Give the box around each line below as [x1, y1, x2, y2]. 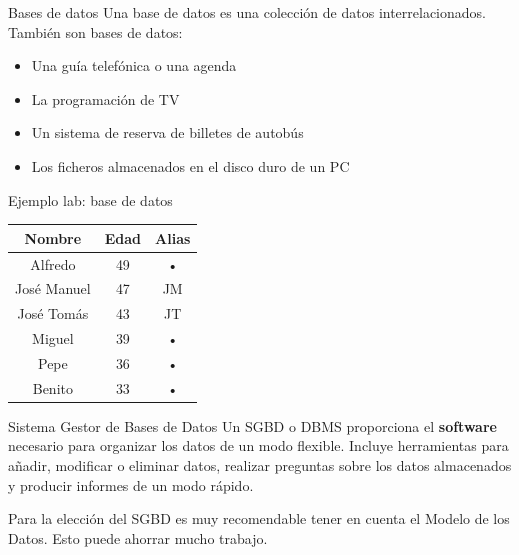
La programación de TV [31, 88, 180, 109]
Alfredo [30, 253, 76, 274]
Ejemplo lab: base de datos [8, 189, 173, 210]
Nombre [24, 227, 82, 248]
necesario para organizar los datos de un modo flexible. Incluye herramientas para [8, 435, 509, 456]
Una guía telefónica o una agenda [31, 55, 237, 76]
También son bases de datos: [8, 21, 183, 42]
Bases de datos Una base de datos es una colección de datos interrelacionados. [8, 2, 486, 22]
